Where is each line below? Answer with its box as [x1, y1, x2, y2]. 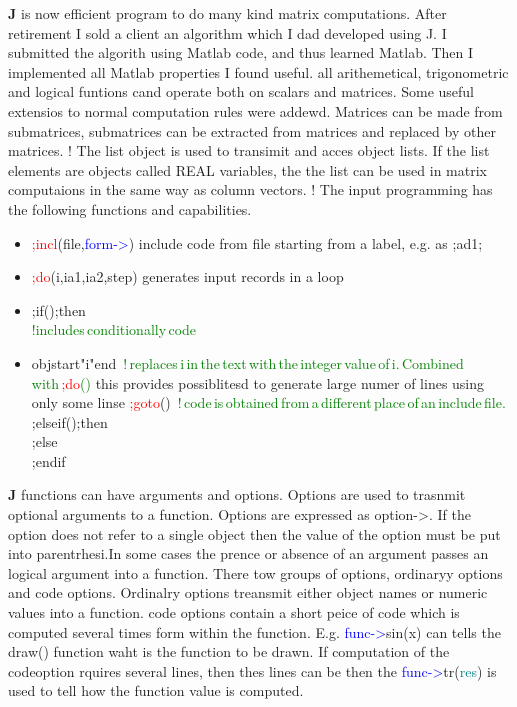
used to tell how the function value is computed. [8, 680, 304, 701]
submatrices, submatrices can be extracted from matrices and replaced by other [8, 120, 496, 141]
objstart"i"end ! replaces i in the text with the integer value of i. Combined [31, 352, 464, 373]
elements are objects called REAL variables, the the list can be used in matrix [8, 159, 487, 180]
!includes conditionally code [31, 319, 197, 340]
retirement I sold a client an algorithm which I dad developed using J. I [8, 22, 447, 43]
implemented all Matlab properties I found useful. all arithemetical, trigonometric [8, 61, 509, 82]
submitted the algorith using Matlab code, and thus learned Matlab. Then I [8, 42, 474, 63]
